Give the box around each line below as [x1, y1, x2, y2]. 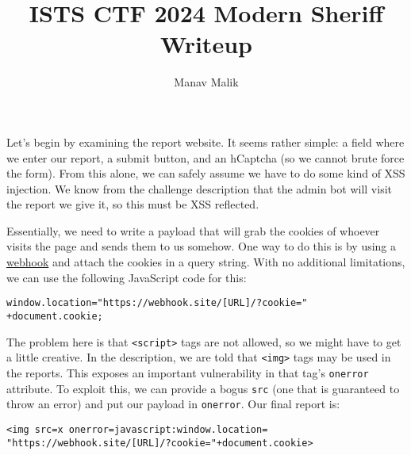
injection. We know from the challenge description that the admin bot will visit [6, 180, 392, 197]
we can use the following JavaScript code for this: [6, 269, 247, 285]
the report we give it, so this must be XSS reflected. [6, 196, 259, 212]
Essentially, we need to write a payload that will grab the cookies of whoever [6, 222, 380, 239]
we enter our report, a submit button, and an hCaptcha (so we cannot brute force [6, 149, 405, 166]
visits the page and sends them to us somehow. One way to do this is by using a [6, 238, 397, 254]
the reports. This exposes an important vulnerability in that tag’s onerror [6, 364, 369, 380]
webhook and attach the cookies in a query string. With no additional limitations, [6, 254, 405, 270]
